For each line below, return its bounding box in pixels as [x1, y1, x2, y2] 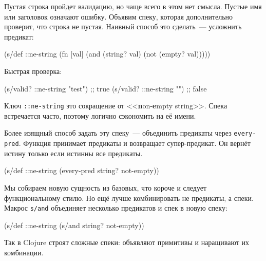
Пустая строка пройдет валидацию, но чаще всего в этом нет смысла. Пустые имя [4, 1, 262, 11]
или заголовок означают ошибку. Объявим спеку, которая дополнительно [4, 11, 233, 22]
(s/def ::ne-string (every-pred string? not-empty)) [4, 165, 159, 176]
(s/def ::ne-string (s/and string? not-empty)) [4, 219, 144, 230]
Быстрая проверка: [4, 65, 62, 76]
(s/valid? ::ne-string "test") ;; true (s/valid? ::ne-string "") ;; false [4, 83, 207, 94]
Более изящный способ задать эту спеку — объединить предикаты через [4, 127, 232, 138]
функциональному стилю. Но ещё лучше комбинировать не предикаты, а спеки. [4, 192, 254, 203]
